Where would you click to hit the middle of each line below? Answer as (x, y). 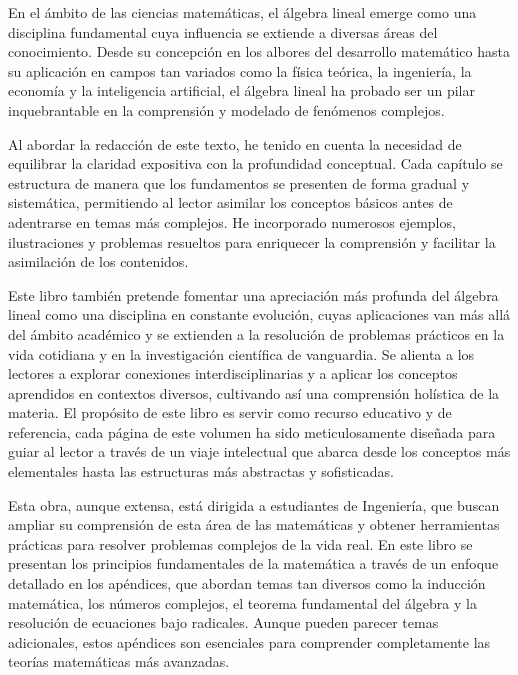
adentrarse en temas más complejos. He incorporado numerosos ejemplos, (232, 221)
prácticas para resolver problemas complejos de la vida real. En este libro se (240, 543)
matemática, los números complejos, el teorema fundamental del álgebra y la (242, 602)
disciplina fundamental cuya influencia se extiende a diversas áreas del (223, 31)
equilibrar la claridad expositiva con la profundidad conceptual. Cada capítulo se (255, 163)
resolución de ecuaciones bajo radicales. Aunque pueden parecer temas (223, 622)
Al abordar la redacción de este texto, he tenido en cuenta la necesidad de (235, 143)
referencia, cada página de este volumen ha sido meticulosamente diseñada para (252, 431)
